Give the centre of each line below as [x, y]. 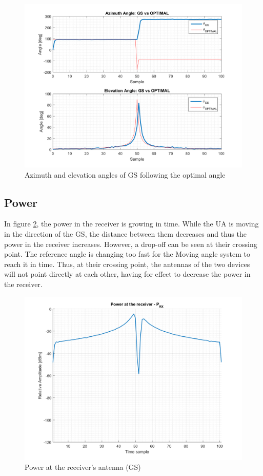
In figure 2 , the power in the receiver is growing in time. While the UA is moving [131, 224]
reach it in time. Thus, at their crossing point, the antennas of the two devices [127, 264]
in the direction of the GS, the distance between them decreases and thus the [125, 233]
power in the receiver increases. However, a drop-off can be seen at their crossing [131, 244]
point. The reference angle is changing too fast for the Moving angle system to [127, 254]
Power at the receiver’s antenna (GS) [83, 467]
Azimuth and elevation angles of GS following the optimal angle [125, 174]
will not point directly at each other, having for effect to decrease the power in [127, 274]
